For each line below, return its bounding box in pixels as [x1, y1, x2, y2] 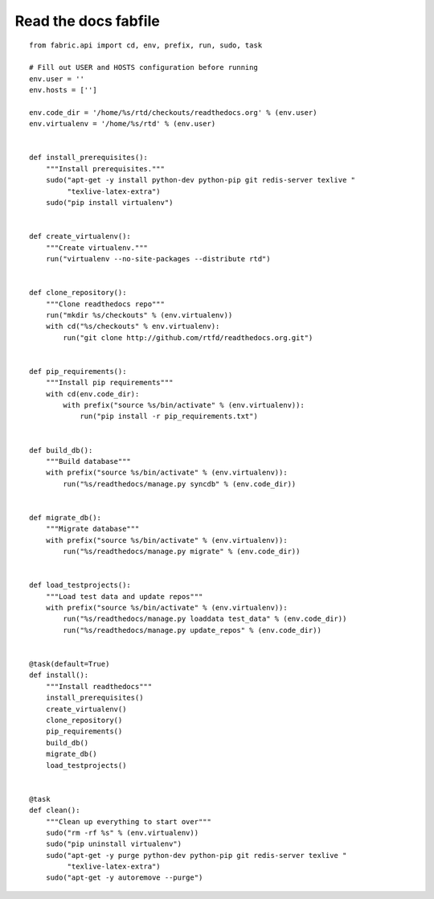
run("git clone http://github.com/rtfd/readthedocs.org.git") [63, 333, 313, 342]
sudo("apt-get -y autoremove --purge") [45, 873, 203, 882]
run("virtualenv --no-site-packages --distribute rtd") [45, 254, 271, 263]
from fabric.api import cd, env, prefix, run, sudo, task [29, 40, 263, 50]
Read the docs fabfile [14, 12, 160, 30]
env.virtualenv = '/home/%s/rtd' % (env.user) [29, 119, 216, 129]
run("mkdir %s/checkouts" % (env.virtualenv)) [45, 310, 233, 319]
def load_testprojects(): [29, 581, 132, 590]
